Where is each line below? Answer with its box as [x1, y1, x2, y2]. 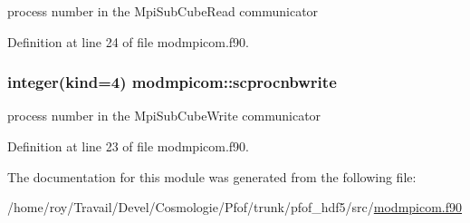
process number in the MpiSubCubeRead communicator [7, 2, 319, 20]
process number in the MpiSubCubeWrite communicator [7, 106, 321, 125]
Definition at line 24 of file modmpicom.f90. [7, 32, 249, 51]
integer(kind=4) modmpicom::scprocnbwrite [7, 71, 337, 93]
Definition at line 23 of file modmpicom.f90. [7, 137, 249, 155]
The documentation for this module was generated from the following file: [7, 167, 417, 186]
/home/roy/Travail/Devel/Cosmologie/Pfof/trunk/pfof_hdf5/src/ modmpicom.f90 [7, 198, 463, 217]
